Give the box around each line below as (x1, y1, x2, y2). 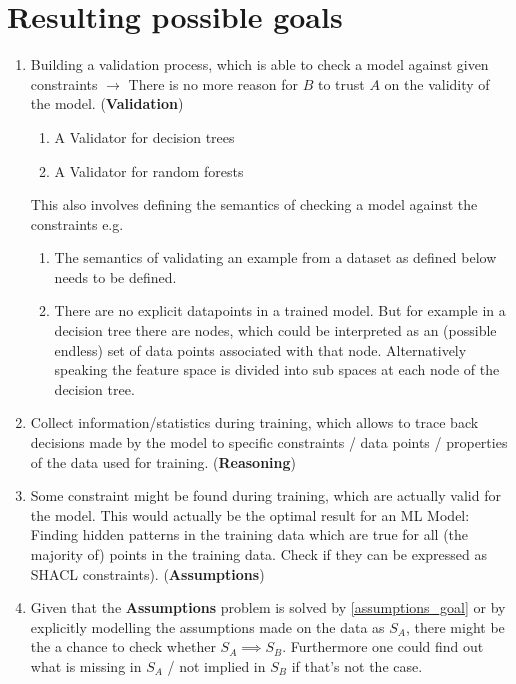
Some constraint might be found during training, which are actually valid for (30, 485, 501, 506)
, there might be (406, 616, 505, 637)
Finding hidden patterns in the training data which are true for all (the (30, 524, 469, 545)
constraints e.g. (30, 213, 124, 234)
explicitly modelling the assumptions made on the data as (30, 616, 385, 637)
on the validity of (384, 73, 490, 94)
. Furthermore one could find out (282, 636, 484, 657)
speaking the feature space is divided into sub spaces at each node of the (54, 359, 500, 380)
